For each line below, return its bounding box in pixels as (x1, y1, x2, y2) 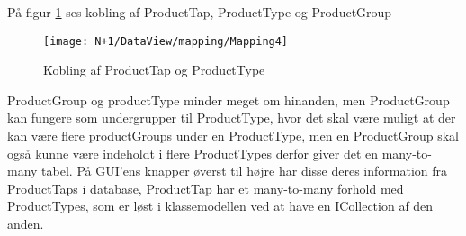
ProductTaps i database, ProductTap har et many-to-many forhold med (7, 178, 404, 197)
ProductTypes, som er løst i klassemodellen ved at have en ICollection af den (7, 196, 434, 215)
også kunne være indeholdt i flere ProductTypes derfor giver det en (7, 143, 379, 162)
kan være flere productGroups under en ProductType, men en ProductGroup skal (7, 126, 460, 145)
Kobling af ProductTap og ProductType (43, 60, 265, 79)
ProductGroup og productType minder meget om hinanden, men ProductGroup (7, 90, 450, 109)
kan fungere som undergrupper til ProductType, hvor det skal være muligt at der (7, 108, 456, 127)
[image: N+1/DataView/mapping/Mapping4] (43, 34, 289, 48)
